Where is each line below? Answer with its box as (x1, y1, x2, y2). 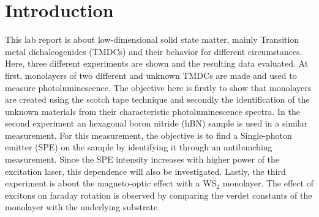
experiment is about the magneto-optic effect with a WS (5, 177, 217, 189)
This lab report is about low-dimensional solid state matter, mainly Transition (5, 33, 299, 46)
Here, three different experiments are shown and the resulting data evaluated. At (5, 57, 309, 70)
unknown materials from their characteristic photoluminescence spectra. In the (5, 105, 300, 117)
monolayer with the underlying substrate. (5, 200, 160, 213)
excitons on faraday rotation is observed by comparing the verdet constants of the (5, 188, 312, 201)
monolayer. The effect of (222, 177, 313, 189)
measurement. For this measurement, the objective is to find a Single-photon (5, 128, 292, 141)
